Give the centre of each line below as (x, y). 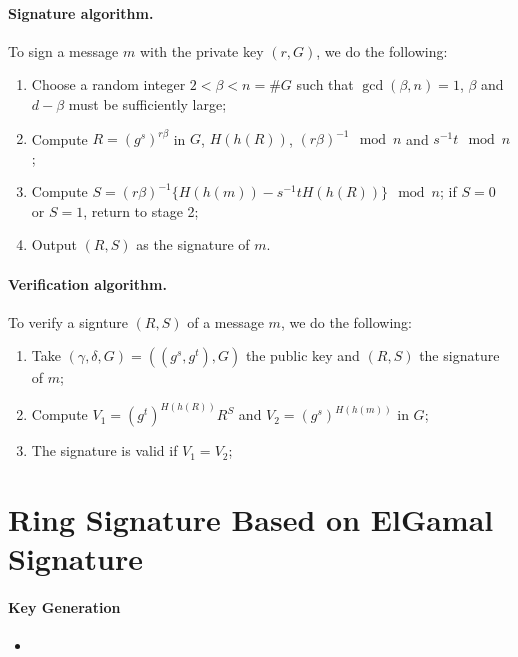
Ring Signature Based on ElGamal (251, 519)
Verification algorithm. (87, 283)
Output (54, 244)
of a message (225, 321)
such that (325, 84)
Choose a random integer (108, 84)
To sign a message (63, 50)
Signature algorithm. (81, 12)
